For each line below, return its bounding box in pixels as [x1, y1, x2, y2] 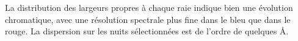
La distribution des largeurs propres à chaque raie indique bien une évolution [5, 1, 293, 13]
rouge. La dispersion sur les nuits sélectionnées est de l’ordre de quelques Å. [5, 25, 289, 37]
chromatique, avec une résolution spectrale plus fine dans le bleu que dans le [5, 13, 291, 25]
